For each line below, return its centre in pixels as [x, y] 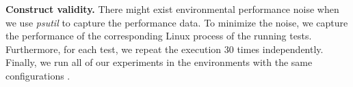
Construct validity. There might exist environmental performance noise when [172, 9]
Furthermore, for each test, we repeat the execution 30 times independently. [165, 49]
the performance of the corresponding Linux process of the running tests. [159, 36]
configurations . [38, 75]
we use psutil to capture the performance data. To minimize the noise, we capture [177, 22]
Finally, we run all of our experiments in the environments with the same [159, 62]
